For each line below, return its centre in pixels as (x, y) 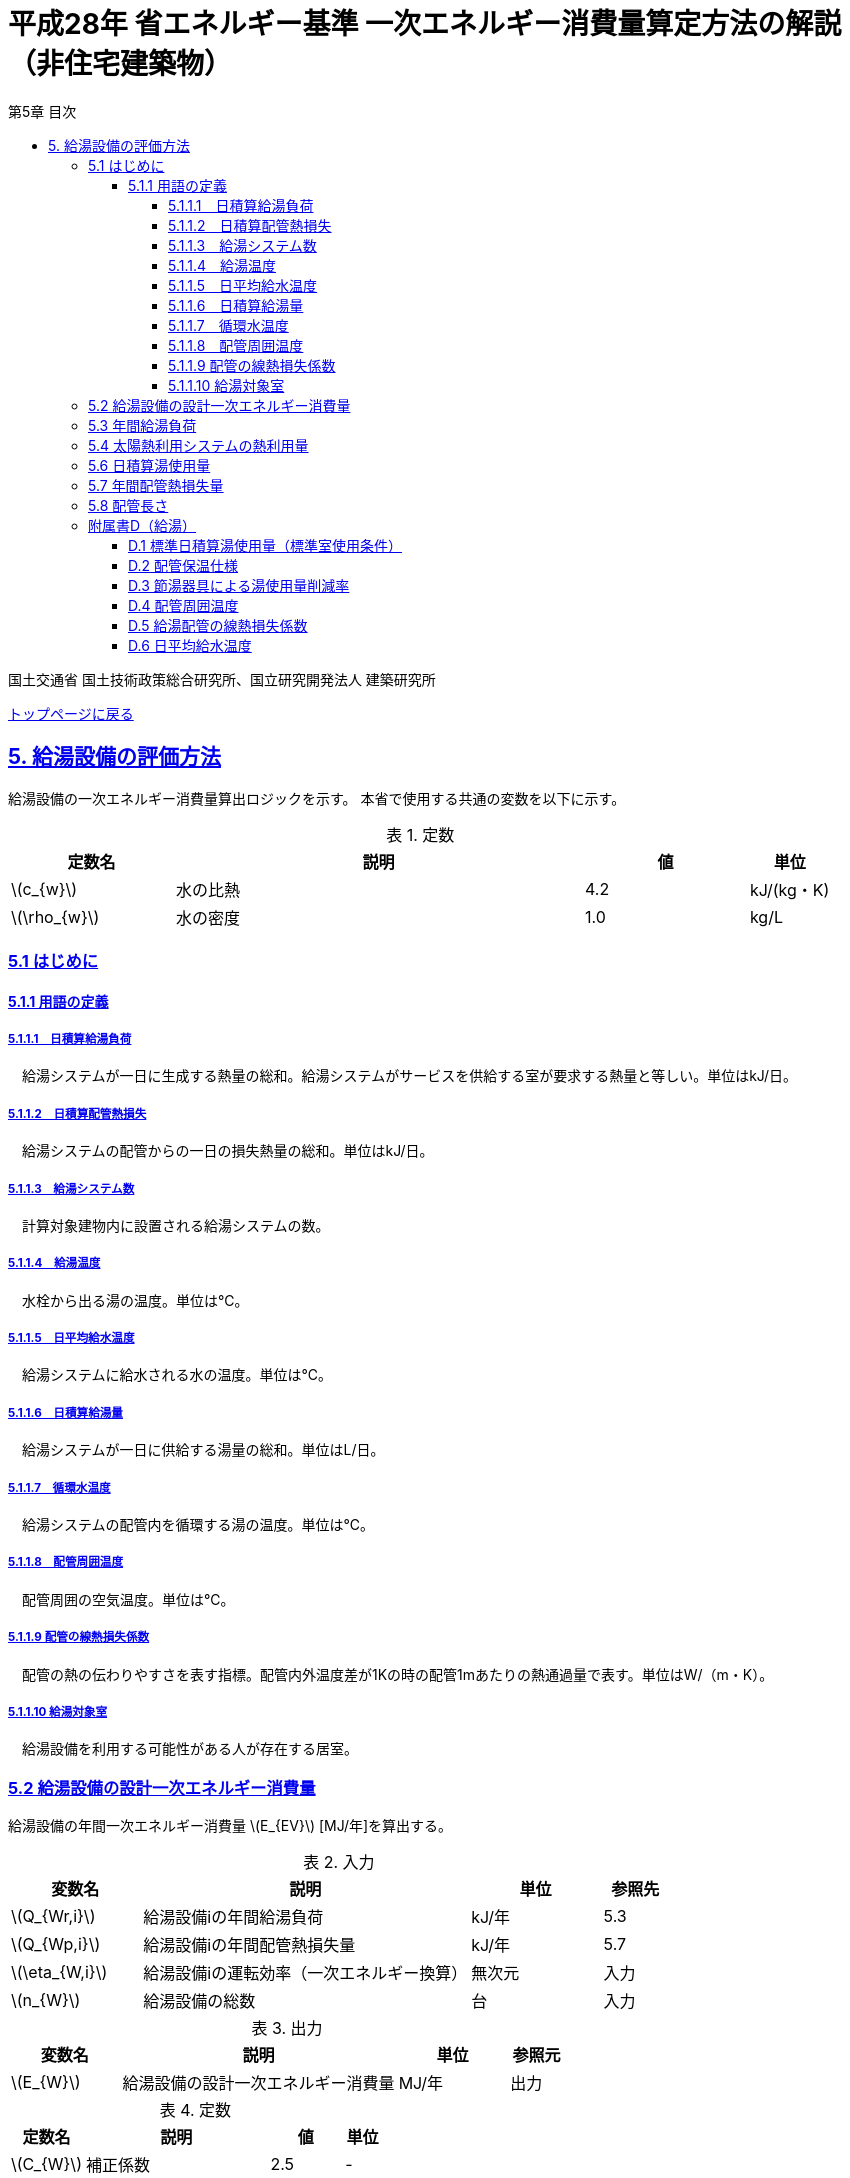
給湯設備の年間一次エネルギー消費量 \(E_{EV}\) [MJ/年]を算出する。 (230, 1826)
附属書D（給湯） (142, 525)
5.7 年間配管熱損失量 (156, 485)
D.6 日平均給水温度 (190, 645)
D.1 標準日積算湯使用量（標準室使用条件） (265, 545)
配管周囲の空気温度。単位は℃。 (128, 1599)
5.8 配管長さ (128, 505)
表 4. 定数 (195, 2110)
